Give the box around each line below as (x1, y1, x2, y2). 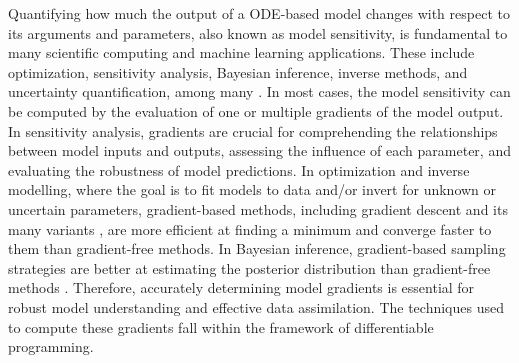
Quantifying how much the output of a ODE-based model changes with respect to (8, 3, 510, 23)
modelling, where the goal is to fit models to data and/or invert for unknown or (8, 179, 497, 200)
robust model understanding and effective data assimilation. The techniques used (8, 296, 504, 317)
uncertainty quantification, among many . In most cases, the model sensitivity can (8, 81, 511, 102)
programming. (8, 336, 94, 357)
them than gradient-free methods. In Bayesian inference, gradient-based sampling (8, 238, 506, 259)
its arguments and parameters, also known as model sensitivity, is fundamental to (8, 22, 508, 43)
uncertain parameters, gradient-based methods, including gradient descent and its (8, 198, 508, 219)
